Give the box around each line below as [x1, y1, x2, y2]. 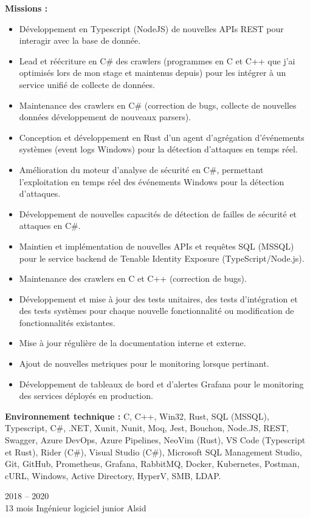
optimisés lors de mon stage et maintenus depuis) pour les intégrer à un [19, 66, 286, 79]
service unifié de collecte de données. [19, 78, 155, 90]
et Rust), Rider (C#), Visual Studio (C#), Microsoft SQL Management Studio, [5, 445, 302, 458]
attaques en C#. [19, 219, 81, 232]
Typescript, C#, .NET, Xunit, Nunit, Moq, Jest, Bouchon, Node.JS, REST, [5, 421, 289, 434]
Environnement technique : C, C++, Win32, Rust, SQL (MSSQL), [5, 409, 269, 422]
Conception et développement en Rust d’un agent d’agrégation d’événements [19, 131, 305, 143]
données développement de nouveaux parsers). [19, 111, 191, 123]
